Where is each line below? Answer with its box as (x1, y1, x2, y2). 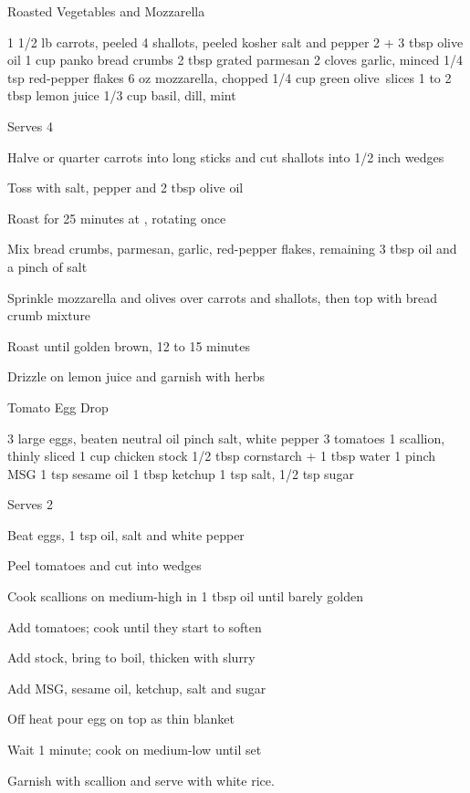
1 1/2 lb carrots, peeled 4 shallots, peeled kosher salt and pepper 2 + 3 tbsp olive (7, 32, 464, 51)
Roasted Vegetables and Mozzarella (7, 2, 205, 20)
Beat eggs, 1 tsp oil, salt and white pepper (7, 525, 245, 544)
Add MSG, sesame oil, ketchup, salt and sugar (7, 678, 266, 697)
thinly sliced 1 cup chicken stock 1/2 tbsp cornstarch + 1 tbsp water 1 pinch (7, 446, 436, 465)
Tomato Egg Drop (7, 397, 109, 416)
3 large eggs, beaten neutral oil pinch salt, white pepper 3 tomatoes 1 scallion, (7, 428, 445, 447)
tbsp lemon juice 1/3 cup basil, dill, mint (7, 86, 236, 105)
